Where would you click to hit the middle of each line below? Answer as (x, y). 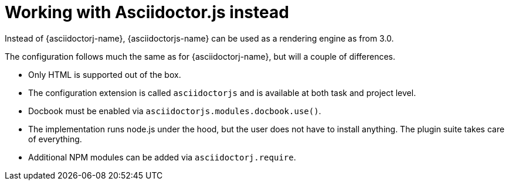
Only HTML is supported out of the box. (105, 74)
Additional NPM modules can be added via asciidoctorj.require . (162, 157)
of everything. (55, 139)
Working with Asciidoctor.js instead (147, 12)
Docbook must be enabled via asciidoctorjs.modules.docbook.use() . (175, 111)
